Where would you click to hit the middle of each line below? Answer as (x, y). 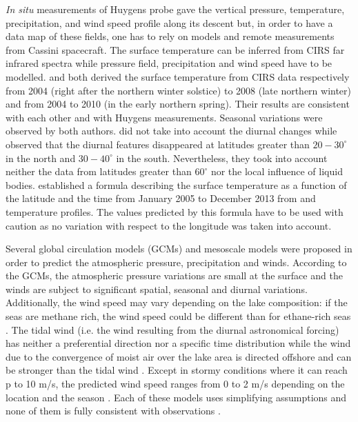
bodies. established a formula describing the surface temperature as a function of (176, 184)
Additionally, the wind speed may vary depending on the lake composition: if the (177, 302)
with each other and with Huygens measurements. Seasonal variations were (164, 117)
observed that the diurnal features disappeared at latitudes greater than (158, 144)
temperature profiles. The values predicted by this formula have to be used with (175, 211)
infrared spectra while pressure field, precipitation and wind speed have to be (169, 63)
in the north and (41, 158)
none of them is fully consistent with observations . (113, 411)
